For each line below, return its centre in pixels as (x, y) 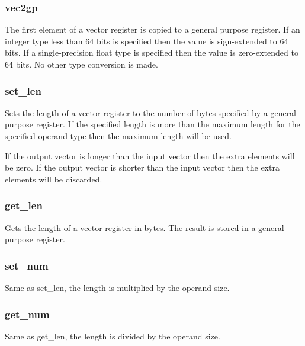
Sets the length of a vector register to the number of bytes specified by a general (151, 112)
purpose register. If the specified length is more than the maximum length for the (152, 124)
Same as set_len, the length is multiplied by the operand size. (117, 287)
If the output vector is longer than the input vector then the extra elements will (150, 156)
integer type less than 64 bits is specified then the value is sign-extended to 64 (147, 41)
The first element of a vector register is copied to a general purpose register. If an (152, 29)
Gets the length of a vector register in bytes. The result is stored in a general (145, 227)
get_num (27, 314)
